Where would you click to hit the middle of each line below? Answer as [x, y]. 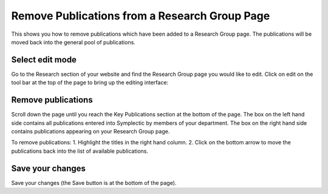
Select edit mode [44, 60]
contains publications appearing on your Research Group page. [91, 131]
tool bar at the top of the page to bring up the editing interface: [90, 82]
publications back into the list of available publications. [80, 151]
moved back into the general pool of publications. [73, 42]
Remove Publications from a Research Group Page [141, 16]
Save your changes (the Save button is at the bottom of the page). [94, 182]
